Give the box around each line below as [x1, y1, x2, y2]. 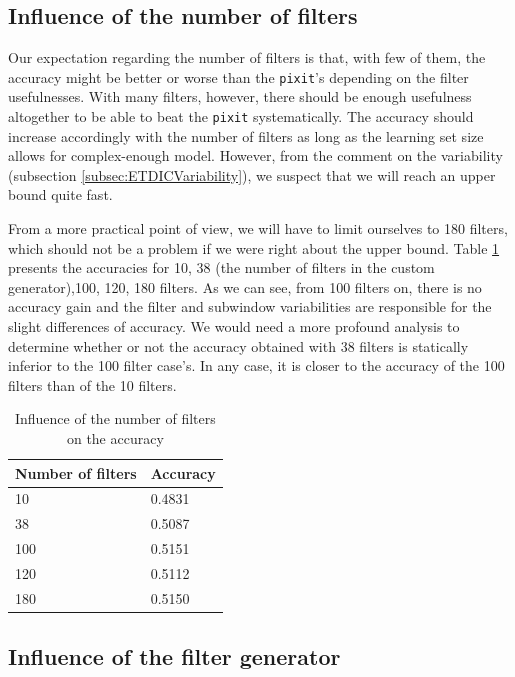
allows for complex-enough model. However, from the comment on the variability [8, 145, 503, 166]
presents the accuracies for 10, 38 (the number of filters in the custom [8, 257, 435, 278]
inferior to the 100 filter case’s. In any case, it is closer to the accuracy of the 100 [8, 355, 505, 376]
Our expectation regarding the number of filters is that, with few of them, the [8, 47, 486, 68]
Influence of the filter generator [8, 641, 341, 672]
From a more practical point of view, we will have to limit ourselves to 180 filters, [8, 218, 508, 239]
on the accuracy [66, 428, 164, 449]
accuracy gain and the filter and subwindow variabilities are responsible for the [8, 296, 492, 317]
